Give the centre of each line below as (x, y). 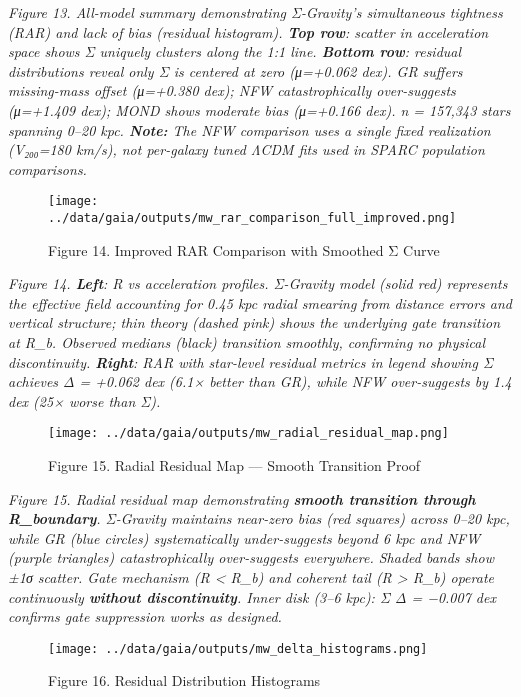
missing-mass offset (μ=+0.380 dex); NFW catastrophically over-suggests (232, 90)
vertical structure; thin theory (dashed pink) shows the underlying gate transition (254, 322)
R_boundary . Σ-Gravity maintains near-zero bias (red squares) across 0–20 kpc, (259, 518)
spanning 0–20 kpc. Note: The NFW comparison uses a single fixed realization (249, 129)
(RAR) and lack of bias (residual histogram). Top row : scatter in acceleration (248, 31)
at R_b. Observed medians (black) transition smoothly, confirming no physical (247, 342)
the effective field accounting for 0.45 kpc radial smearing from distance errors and (260, 302)
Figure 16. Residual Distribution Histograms (184, 680)
